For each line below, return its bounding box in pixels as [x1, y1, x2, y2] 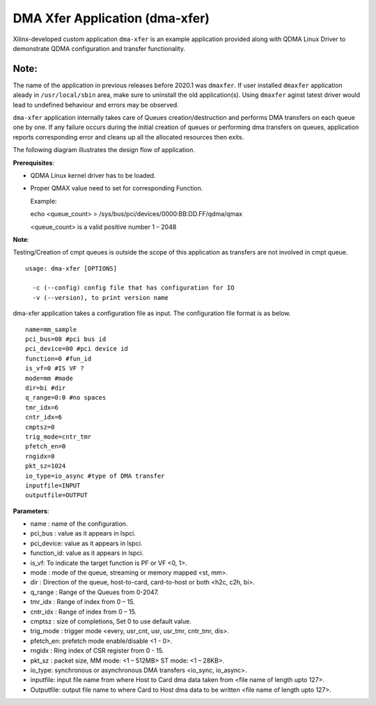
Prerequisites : [13, 158, 55, 167]
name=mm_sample [25, 325, 77, 333]
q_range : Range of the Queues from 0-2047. [30, 588, 159, 596]
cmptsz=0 [25, 423, 55, 431]
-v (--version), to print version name [32, 294, 169, 301]
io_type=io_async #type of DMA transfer [25, 471, 165, 480]
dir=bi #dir [25, 384, 66, 392]
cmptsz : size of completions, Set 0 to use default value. [30, 617, 191, 626]
